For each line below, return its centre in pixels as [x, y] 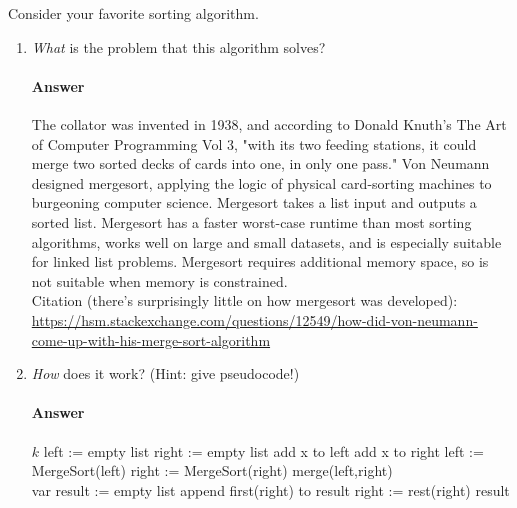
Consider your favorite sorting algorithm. [133, 13]
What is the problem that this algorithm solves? [178, 46]
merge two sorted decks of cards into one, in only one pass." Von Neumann [260, 163]
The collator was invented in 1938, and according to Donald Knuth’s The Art [269, 123]
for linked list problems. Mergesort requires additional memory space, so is [260, 261]
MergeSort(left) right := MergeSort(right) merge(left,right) [212, 470]
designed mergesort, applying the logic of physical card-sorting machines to [261, 182]
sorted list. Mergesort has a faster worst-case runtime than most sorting [251, 221]
